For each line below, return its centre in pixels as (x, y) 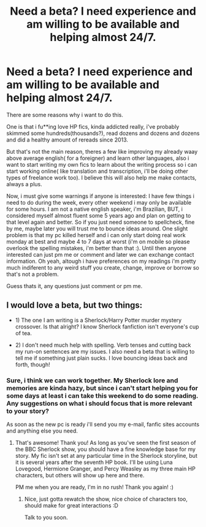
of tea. (23, 333)
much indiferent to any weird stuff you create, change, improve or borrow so (103, 267)
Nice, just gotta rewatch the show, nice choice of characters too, (106, 499)
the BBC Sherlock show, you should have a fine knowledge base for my (105, 449)
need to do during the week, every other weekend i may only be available (99, 202)
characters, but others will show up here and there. (80, 476)
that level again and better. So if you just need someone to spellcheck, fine (101, 222)
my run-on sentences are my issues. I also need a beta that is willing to (105, 351)
